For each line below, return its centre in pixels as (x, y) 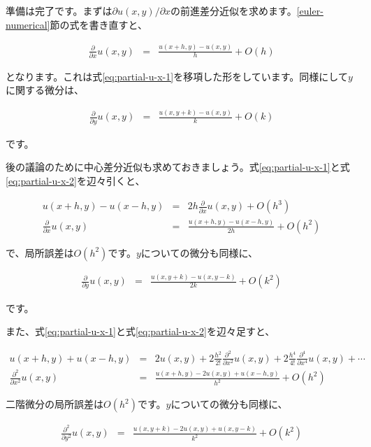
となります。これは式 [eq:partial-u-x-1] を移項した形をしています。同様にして (177, 76)
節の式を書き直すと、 (99, 24)
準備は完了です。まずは (59, 10)
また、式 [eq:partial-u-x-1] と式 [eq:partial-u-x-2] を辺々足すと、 (140, 331)
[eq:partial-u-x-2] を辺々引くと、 (75, 180)
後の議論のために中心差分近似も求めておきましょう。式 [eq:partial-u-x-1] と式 (178, 167)
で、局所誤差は (40, 252)
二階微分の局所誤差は (54, 404)
